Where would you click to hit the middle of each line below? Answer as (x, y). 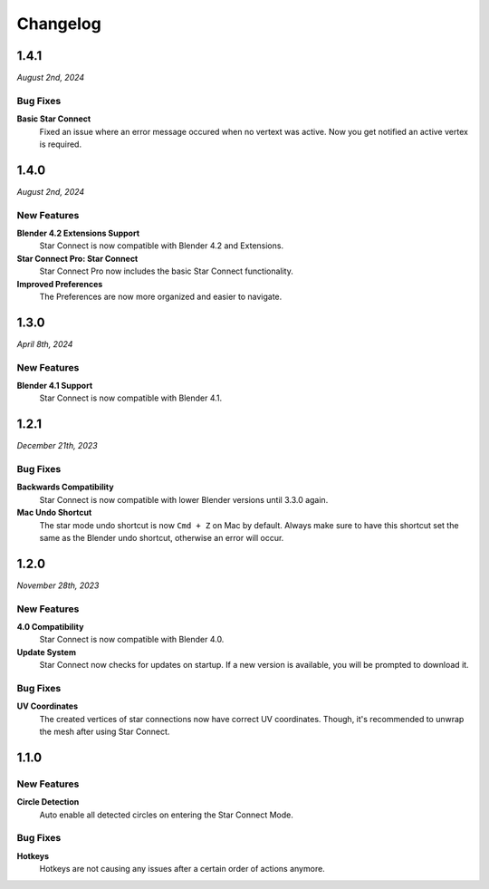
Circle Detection (48, 802)
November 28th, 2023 (58, 585)
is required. (60, 144)
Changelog (59, 24)
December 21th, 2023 (58, 446)
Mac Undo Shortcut (54, 513)
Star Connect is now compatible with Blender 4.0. (132, 640)
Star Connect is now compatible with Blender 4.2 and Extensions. (162, 246)
